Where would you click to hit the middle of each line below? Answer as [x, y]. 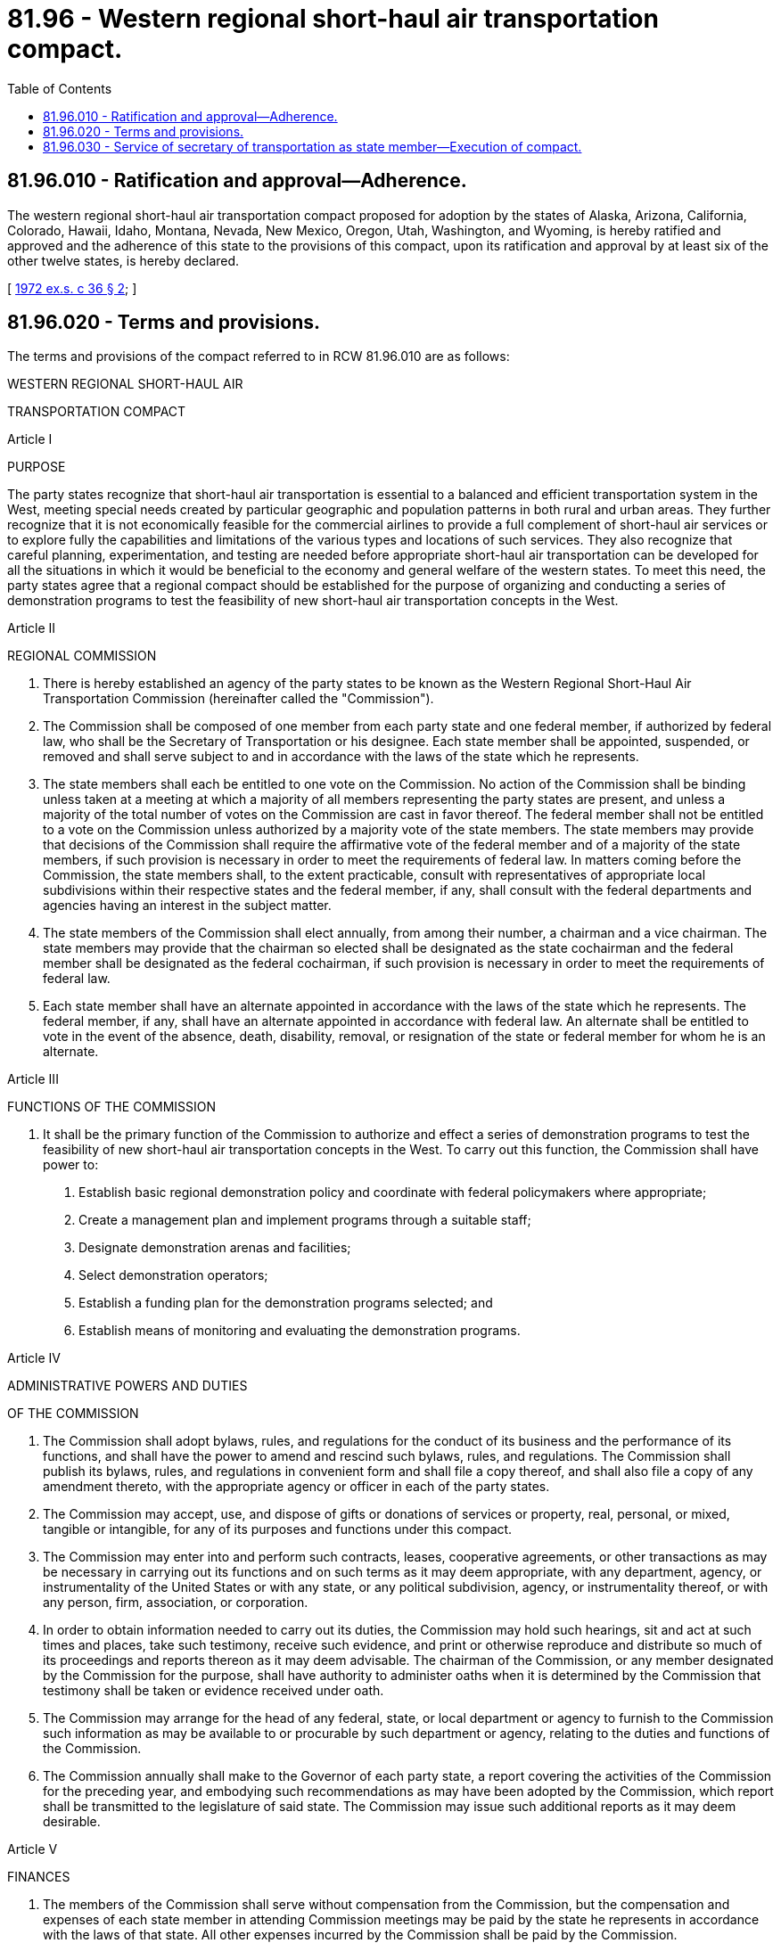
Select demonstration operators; [173, 1275]
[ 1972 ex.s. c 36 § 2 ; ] [72, 288]
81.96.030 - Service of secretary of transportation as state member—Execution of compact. [312, 146]
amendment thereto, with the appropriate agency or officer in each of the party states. [296, 1487]
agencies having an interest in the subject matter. [187, 906]
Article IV [34, 1358]
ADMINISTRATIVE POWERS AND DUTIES [127, 1386]
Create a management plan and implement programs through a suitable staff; [305, 1220]
